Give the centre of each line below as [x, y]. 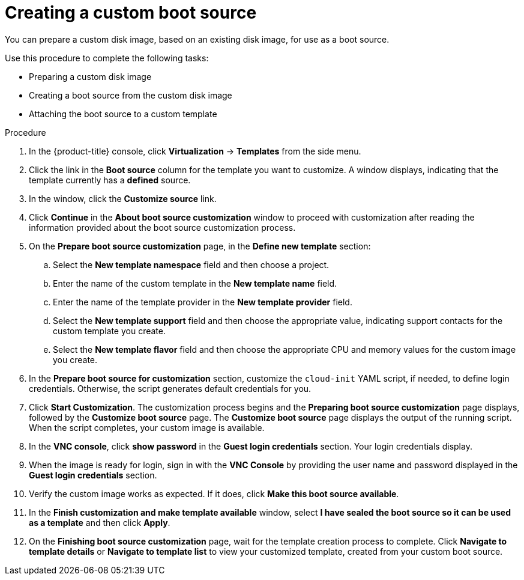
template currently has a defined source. [110, 180]
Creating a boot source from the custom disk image [131, 95]
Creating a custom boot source [131, 13]
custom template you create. [109, 331]
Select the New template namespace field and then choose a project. [191, 264]
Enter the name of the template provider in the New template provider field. [203, 302]
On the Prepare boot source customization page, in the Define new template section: [200, 246]
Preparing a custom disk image [90, 76]
